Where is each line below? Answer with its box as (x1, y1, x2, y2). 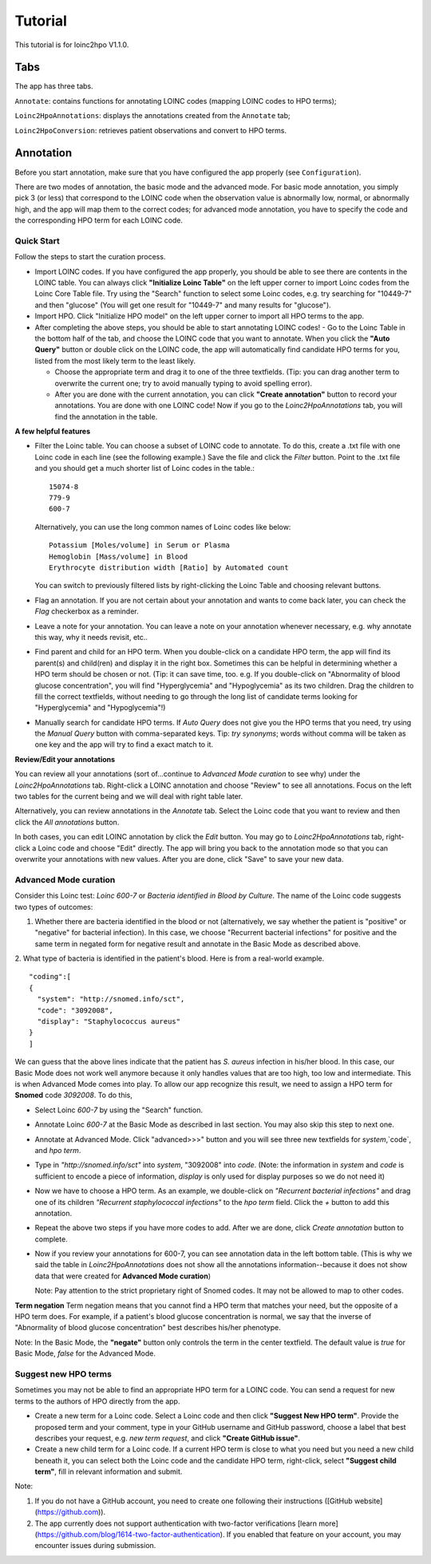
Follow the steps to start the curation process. (14, 252, 166, 262)
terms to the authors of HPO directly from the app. (14, 1396, 180, 1406)
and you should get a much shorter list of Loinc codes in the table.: (34, 464, 255, 473)
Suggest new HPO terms (14, 1368, 112, 1380)
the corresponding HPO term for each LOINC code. (14, 215, 184, 225)
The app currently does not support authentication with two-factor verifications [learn (34, 1519, 318, 1528)
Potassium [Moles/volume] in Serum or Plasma (49, 541, 231, 550)
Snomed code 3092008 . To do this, (14, 1090, 133, 1100)
